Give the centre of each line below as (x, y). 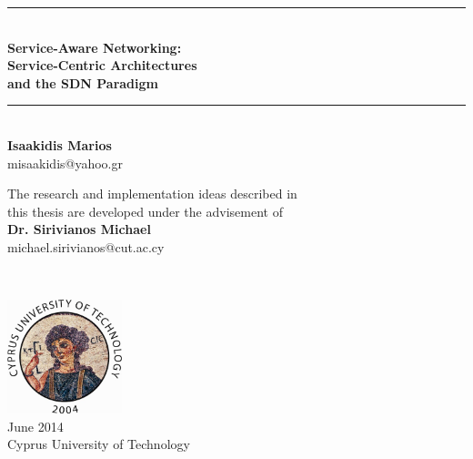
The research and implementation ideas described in (152, 194)
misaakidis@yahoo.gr (65, 163)
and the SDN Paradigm (83, 82)
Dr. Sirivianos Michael (79, 229)
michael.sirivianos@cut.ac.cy (86, 246)
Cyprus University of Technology (99, 444)
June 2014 (35, 426)
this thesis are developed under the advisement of (145, 211)
